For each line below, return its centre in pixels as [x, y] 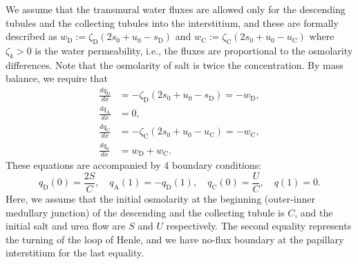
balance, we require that [57, 78]
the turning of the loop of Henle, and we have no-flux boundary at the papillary [175, 239]
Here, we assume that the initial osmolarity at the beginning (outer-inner [160, 199]
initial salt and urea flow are [66, 226]
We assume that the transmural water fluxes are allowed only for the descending [176, 9]
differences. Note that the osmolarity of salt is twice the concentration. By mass [175, 64]
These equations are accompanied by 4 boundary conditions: [134, 165]
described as [31, 36]
